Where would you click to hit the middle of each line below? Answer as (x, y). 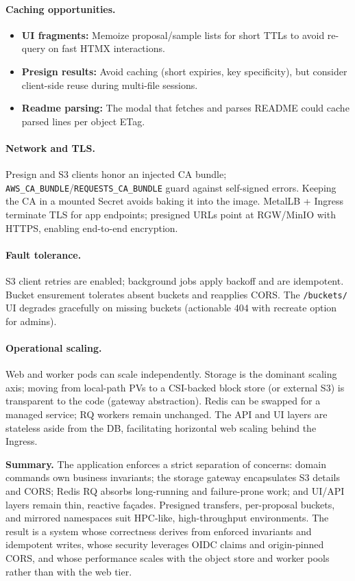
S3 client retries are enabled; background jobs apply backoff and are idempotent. (175, 280)
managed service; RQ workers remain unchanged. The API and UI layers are (167, 414)
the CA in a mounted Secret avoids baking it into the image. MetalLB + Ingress (174, 201)
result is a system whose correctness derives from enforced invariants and (159, 531)
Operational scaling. (54, 348)
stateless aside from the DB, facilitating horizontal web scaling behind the (161, 427)
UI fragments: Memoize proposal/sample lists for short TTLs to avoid (173, 35)
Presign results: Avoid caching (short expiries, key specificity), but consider (184, 71)
